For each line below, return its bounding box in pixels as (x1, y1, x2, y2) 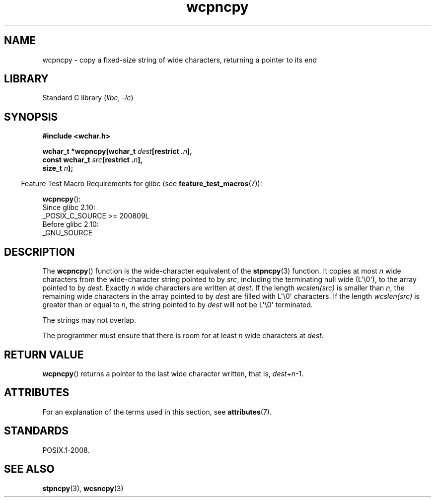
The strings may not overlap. (42, 316, 136, 325)
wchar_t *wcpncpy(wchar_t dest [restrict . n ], (42, 147, 193, 156)
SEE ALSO (4, 463, 55, 476)
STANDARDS (4, 425, 69, 437)
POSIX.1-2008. (42, 445, 90, 454)
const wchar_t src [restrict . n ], (42, 155, 143, 164)
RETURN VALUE (4, 348, 84, 361)
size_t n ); (42, 164, 73, 173)
